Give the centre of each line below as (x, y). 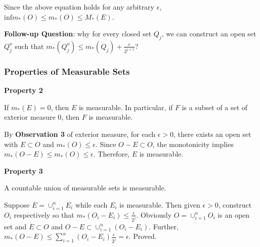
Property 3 (24, 170)
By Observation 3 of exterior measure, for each (80, 134)
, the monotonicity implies (193, 144)
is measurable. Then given (160, 204)
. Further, (164, 226)
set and (15, 226)
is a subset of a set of (215, 107)
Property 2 (24, 90)
